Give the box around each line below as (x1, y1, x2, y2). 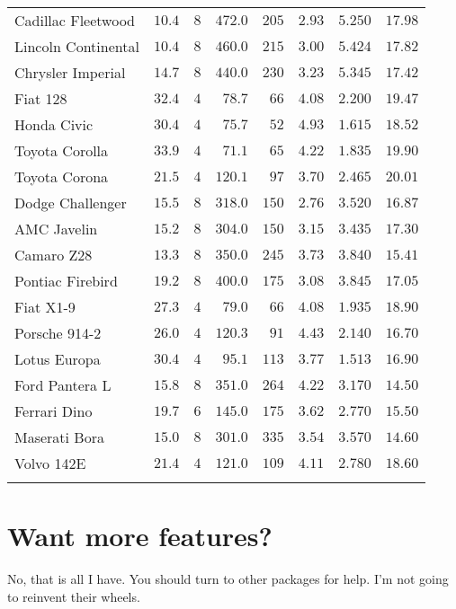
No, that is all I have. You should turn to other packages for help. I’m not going (7, 569, 449, 588)
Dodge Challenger (14, 192, 127, 213)
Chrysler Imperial (14, 62, 126, 83)
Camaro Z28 (14, 244, 93, 265)
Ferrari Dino (14, 401, 93, 421)
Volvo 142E (14, 453, 86, 473)
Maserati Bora (14, 427, 104, 447)
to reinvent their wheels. (7, 587, 140, 605)
